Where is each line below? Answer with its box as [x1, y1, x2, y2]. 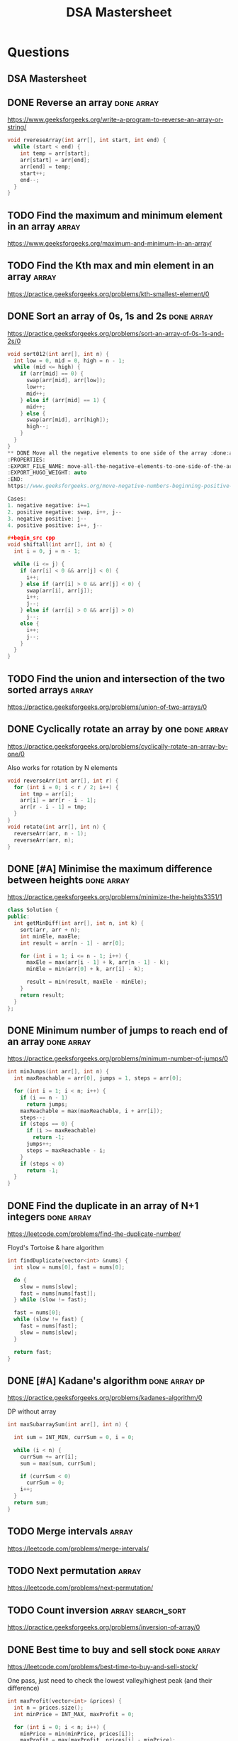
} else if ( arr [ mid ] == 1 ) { [20, 396, 106, 403]
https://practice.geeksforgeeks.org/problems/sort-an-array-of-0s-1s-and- [7, 329, 225, 337]
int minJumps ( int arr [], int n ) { [7, 1068, 110, 1075]
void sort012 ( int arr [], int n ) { [7, 350, 110, 357]
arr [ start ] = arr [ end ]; [20, 157, 91, 164]
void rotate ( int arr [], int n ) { [7, 823, 106, 830]
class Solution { [7, 906, 59, 913]
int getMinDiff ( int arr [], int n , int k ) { [13, 920, 144, 927]
